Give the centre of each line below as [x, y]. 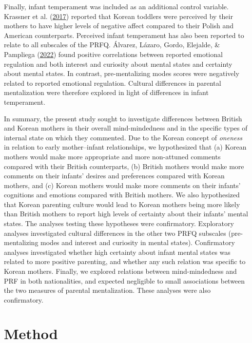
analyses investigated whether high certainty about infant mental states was [117, 252]
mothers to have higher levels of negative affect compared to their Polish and [119, 26]
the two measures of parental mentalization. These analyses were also [107, 290]
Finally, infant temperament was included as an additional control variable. [116, 6]
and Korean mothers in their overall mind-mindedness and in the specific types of [126, 128]
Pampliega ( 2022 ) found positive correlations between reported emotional [113, 54]
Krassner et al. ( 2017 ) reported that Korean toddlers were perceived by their [118, 16]
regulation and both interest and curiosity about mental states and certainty [118, 64]
